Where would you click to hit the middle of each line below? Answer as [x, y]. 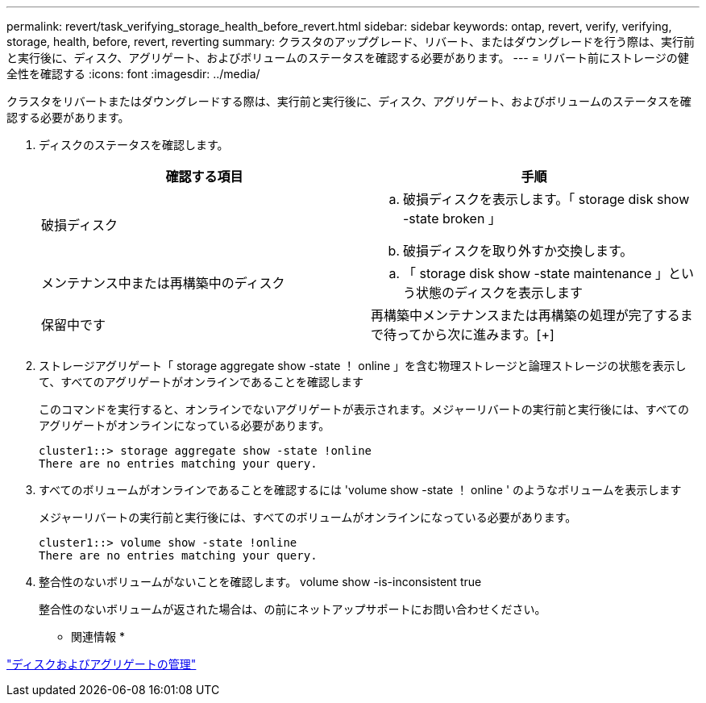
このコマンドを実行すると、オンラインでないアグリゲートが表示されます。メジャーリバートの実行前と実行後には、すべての [364, 409]
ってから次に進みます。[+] [476, 335]
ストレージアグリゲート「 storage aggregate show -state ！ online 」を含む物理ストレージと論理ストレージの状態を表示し [363, 366]
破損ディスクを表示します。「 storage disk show [546, 199]
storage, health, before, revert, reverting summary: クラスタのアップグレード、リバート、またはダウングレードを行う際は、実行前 [351, 42]
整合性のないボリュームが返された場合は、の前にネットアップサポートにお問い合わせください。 [293, 609]
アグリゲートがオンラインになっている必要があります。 [185, 425]
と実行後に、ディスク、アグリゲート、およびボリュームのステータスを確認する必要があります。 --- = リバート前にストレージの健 [348, 58]
